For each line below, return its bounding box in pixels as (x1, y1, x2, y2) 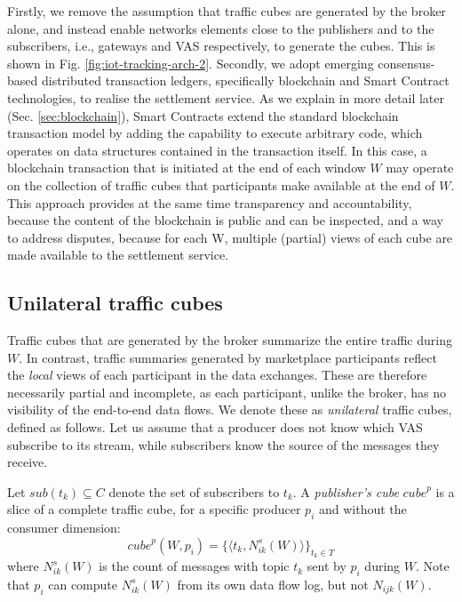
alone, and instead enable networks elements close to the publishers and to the (7, 19, 434, 37)
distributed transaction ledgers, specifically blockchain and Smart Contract (41, 71, 450, 90)
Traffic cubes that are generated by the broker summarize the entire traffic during (7, 331, 452, 349)
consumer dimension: (7, 518, 121, 537)
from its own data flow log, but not (177, 574, 369, 593)
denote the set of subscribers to (108, 482, 280, 501)
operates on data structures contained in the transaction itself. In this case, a (7, 140, 427, 159)
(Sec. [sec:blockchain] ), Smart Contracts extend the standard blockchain (7, 106, 399, 124)
